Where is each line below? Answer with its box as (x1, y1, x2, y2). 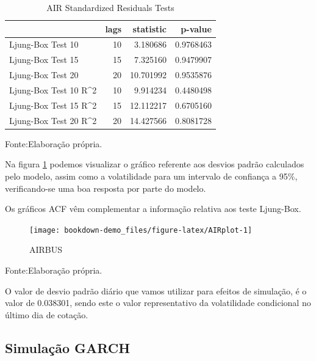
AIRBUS (29, 243, 63, 256)
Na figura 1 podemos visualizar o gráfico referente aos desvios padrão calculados (5, 158, 304, 170)
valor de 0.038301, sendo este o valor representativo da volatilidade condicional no (5, 296, 311, 309)
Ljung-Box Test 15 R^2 (9, 98, 97, 111)
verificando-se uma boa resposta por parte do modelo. (5, 181, 206, 194)
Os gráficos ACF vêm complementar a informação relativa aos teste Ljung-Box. (5, 202, 301, 215)
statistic (132, 22, 167, 35)
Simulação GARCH (5, 338, 131, 357)
